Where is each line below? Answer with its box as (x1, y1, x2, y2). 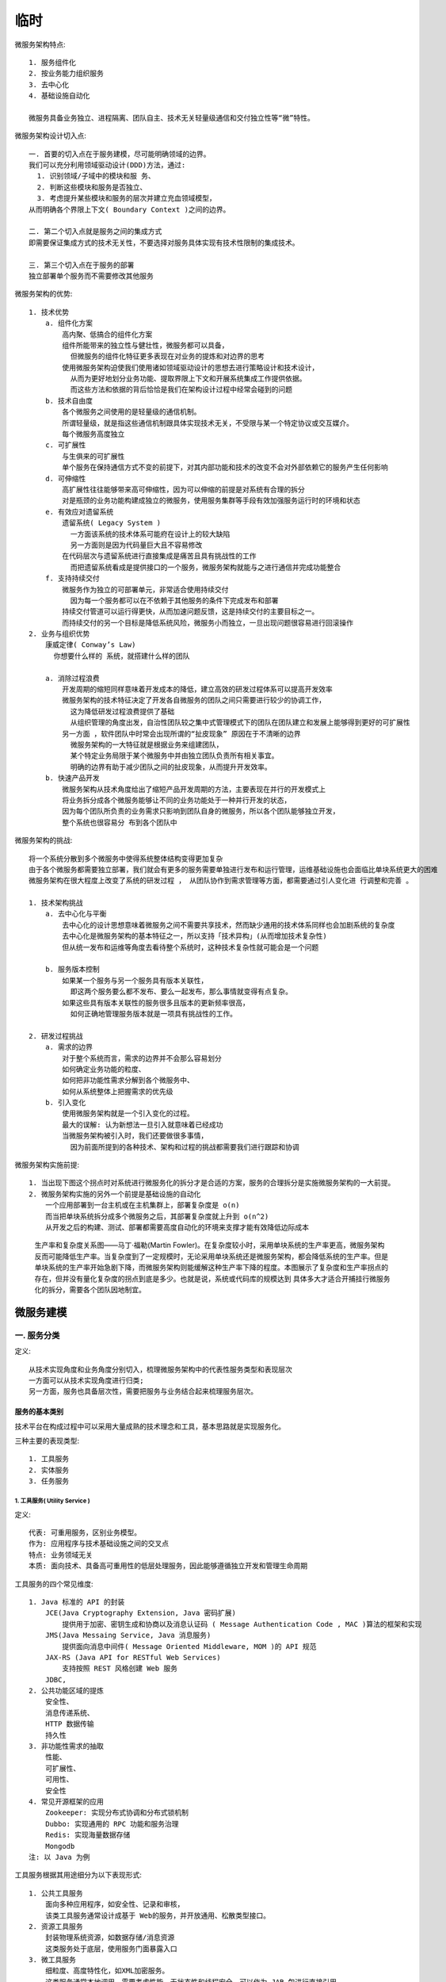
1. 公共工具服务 (29, 1888, 83, 1898)
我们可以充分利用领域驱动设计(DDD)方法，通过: (29, 161, 186, 170)
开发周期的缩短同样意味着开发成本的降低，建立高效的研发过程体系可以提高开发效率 (62, 685, 333, 694)
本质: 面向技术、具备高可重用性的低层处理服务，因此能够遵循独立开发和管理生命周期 (29, 1562, 308, 1571)
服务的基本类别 (14, 1407, 63, 1417)
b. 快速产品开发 (44, 774, 101, 782)
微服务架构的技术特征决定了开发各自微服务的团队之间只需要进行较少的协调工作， (62, 696, 326, 705)
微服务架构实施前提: (14, 1160, 80, 1169)
